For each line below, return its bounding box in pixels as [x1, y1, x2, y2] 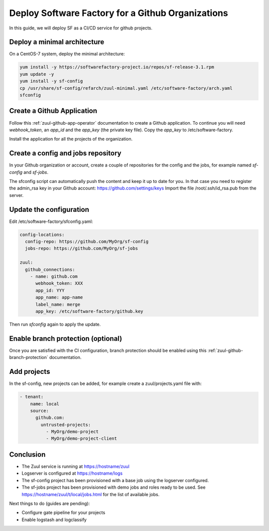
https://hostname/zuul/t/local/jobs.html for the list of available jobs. [21, 491, 159, 497]
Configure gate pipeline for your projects [21, 510, 106, 516]
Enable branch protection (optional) [9, 334, 122, 343]
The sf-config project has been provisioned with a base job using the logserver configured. [21, 477, 209, 483]
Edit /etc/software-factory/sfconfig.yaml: [9, 218, 93, 224]
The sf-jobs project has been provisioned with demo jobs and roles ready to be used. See [21, 484, 206, 491]
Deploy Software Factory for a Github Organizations [9, 7, 229, 18]
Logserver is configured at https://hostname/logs [21, 470, 123, 476]
